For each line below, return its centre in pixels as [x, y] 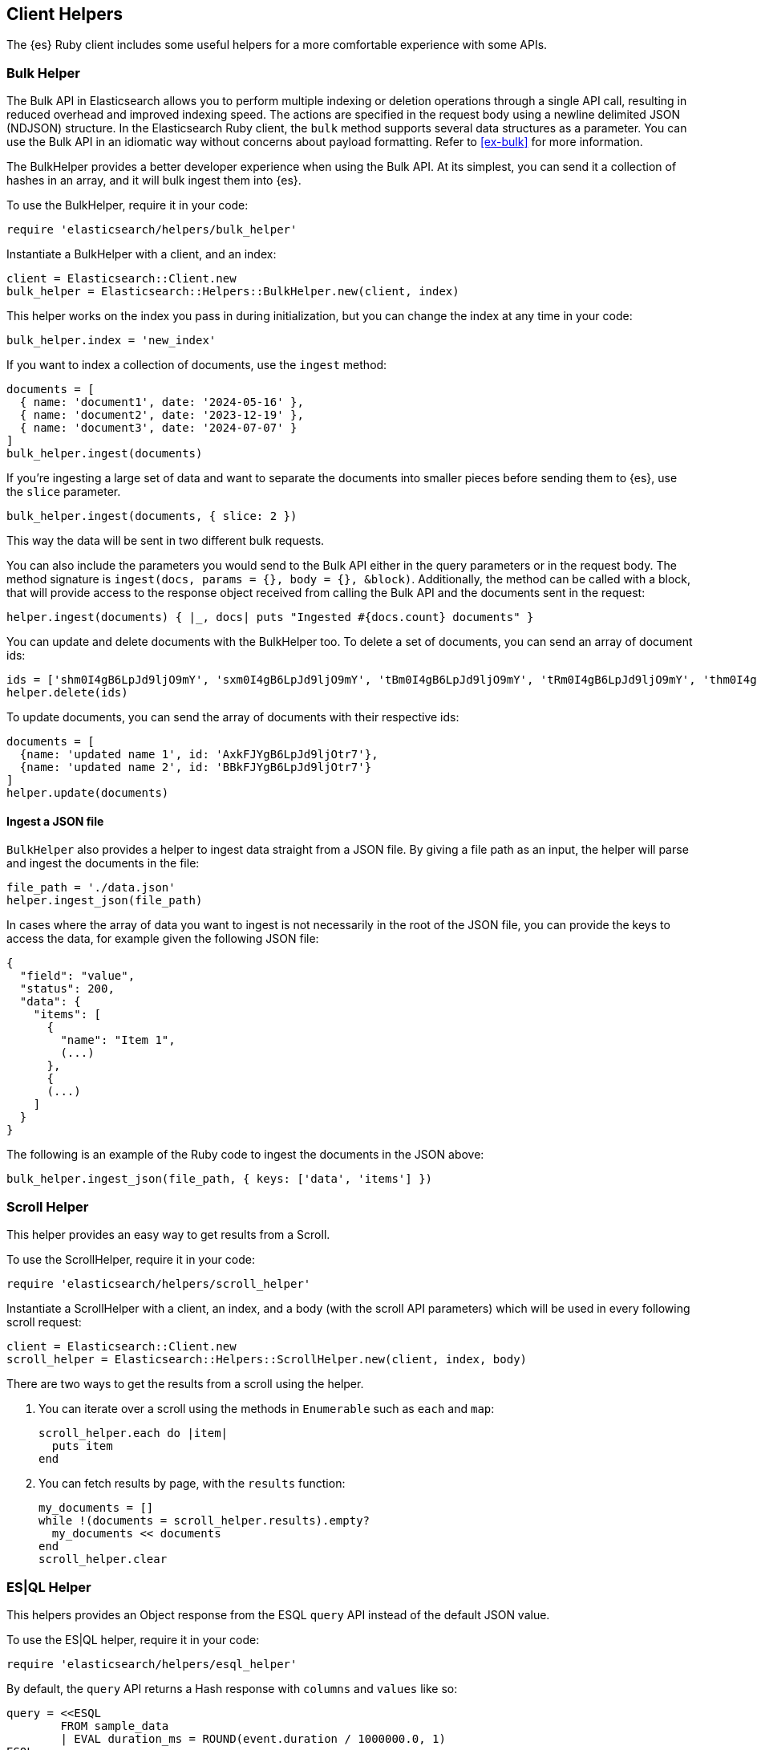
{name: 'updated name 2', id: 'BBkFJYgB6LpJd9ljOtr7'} [196, 767]
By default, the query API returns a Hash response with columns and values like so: [232, 1688]
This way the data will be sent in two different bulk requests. [166, 541]
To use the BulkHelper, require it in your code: [128, 205]
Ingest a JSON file [55, 821]
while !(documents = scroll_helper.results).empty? [204, 1521]
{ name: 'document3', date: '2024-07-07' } [158, 428]
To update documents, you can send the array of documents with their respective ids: [233, 717]
